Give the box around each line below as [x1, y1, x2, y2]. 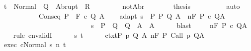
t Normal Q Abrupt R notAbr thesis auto [3, 1, 240, 11]
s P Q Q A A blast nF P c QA [90, 20, 248, 30]
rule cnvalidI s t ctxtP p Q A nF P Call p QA [13, 29, 205, 40]
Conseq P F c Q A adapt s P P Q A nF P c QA [38, 10, 225, 21]
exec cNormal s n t [3, 39, 66, 50]
